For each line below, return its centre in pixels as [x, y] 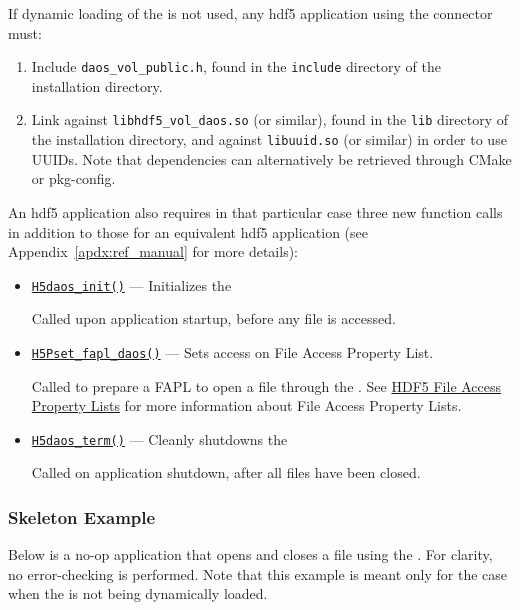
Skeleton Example [82, 516]
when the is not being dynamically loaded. [138, 593]
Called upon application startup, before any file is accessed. [213, 318]
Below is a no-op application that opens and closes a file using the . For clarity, [250, 554]
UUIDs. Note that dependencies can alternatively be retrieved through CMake [271, 158]
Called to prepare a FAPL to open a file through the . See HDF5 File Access [266, 385]
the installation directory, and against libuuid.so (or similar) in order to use [269, 139]
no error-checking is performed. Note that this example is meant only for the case [258, 573]
